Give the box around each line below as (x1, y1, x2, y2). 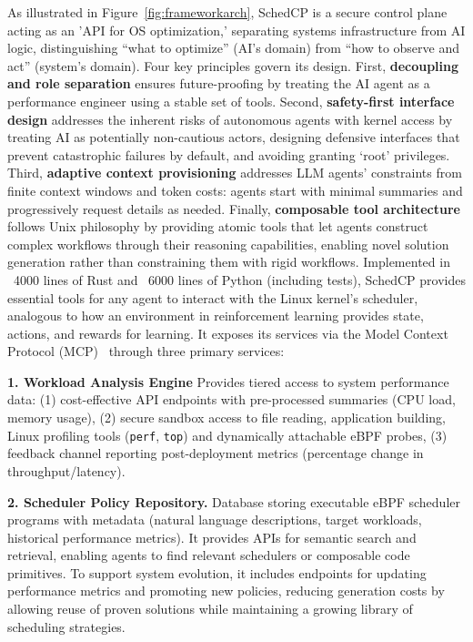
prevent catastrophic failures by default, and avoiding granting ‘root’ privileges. (7, 145, 450, 164)
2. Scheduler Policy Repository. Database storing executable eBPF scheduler (7, 492, 461, 511)
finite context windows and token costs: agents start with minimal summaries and (7, 180, 463, 199)
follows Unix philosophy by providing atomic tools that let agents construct (7, 217, 428, 236)
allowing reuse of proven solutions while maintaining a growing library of (7, 599, 413, 618)
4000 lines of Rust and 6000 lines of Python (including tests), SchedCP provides (13, 270, 466, 289)
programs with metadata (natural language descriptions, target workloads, (7, 510, 422, 529)
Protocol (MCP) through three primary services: (7, 341, 285, 361)
